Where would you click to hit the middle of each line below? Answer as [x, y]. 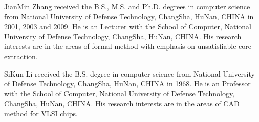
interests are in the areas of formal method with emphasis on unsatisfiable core [128, 46]
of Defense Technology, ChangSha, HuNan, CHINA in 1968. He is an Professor [127, 83]
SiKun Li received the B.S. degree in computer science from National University [129, 73]
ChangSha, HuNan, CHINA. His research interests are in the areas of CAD [122, 103]
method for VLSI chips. [41, 113]
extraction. [21, 56]
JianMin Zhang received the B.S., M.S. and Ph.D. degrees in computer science [127, 6]
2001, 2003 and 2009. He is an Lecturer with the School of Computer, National [128, 26]
